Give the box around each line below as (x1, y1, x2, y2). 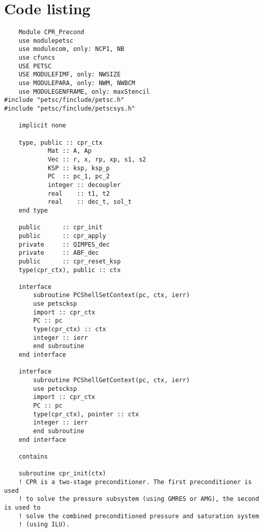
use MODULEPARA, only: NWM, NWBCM (18, 79, 135, 87)
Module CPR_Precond (18, 29, 84, 36)
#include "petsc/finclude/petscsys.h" (4, 105, 135, 113)
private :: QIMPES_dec (18, 241, 110, 248)
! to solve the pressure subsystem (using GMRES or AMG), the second (18, 495, 259, 503)
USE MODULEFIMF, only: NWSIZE (18, 71, 121, 78)
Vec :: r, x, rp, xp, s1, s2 (47, 155, 147, 163)
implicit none (18, 122, 66, 129)
